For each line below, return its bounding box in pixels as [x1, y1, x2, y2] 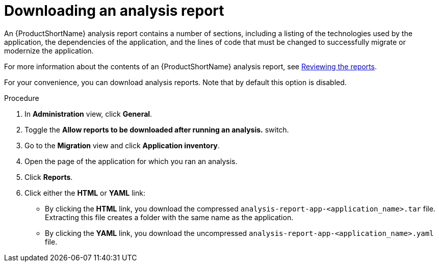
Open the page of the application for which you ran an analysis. [24, 156, 238, 166]
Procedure [4, 93, 39, 102]
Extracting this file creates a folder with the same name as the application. [45, 212, 294, 222]
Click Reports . [24, 172, 73, 181]
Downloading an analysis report [4, 2, 224, 19]
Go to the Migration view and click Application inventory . [24, 141, 220, 150]
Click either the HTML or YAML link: [24, 188, 145, 197]
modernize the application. [4, 46, 94, 55]
